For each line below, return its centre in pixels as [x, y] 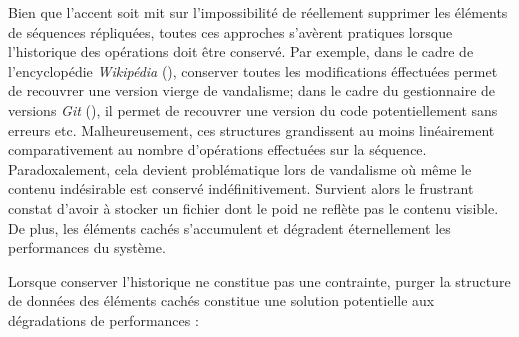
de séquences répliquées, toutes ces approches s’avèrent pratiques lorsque [230, 31]
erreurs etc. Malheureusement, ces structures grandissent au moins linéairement [251, 129]
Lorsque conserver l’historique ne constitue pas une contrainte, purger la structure [259, 280]
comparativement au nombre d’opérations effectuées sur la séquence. [217, 149]
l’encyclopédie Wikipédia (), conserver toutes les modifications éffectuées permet [253, 70]
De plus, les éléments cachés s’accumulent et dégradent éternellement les [229, 227]
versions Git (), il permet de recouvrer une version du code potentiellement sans [253, 109]
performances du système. [87, 247]
